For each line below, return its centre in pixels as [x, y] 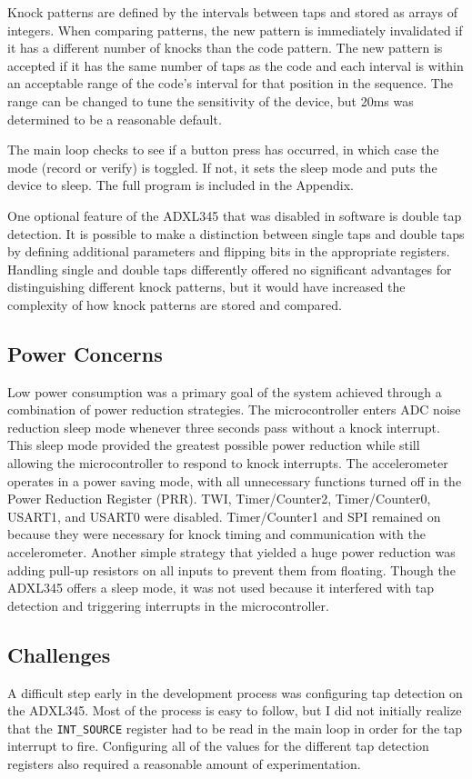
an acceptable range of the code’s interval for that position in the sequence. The [230, 83]
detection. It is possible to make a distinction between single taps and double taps [236, 233]
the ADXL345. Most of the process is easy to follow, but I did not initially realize [235, 710]
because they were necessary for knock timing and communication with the [216, 534]
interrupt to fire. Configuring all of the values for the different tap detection [218, 746]
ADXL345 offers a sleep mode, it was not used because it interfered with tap [221, 588]
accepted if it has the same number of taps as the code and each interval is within [236, 65]
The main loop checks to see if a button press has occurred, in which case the [223, 150]
